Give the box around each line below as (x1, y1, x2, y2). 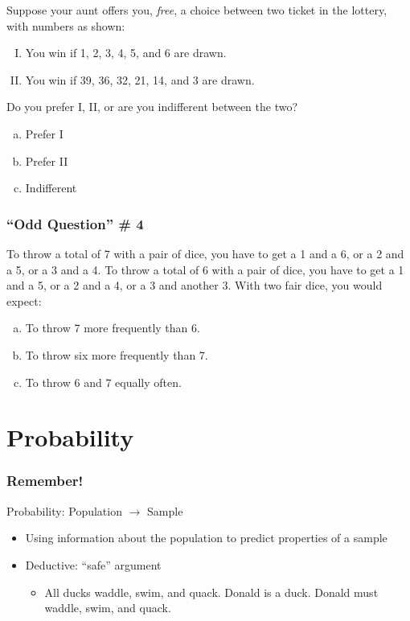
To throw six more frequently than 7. (25, 346, 208, 363)
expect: (6, 292, 42, 309)
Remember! (6, 471, 84, 491)
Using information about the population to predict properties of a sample (25, 529, 387, 546)
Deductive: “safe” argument (25, 556, 162, 573)
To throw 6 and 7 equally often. (25, 373, 182, 390)
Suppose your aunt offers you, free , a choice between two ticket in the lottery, (6, 2, 387, 18)
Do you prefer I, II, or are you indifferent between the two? (6, 98, 298, 115)
